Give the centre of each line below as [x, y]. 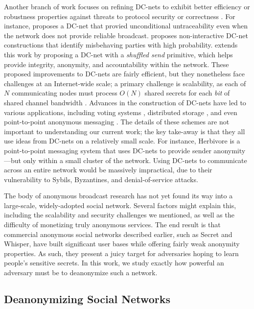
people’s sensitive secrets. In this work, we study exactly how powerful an [114, 263]
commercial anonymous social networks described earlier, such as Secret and [118, 234]
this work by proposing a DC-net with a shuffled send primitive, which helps [118, 54]
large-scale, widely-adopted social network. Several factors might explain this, [120, 205]
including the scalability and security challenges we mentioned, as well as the [119, 215]
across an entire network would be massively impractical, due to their [108, 170]
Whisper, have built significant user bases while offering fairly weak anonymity [122, 244]
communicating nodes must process [64, 93]
